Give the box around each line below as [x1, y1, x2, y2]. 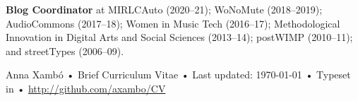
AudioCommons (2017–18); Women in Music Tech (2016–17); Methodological [6, 16, 340, 30]
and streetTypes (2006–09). [6, 43, 124, 58]
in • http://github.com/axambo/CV [6, 81, 166, 95]
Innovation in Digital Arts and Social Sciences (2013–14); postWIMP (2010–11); [6, 30, 353, 44]
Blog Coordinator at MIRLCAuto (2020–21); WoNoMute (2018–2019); [6, 2, 323, 16]
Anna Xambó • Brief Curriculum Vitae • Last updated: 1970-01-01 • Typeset [6, 67, 351, 82]
